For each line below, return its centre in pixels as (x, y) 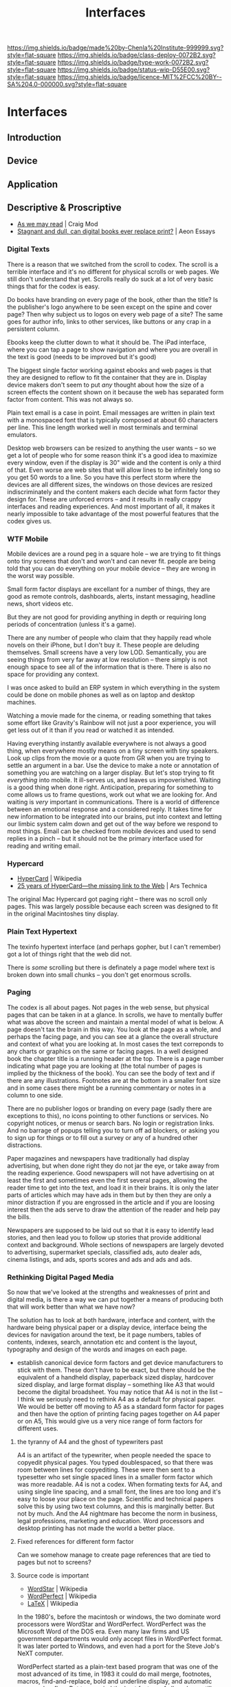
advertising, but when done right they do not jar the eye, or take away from (113, 1165)
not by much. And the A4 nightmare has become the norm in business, (117, 1514)
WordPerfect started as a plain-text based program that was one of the (118, 1667)
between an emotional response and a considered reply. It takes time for (110, 809)
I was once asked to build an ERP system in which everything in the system (113, 687)
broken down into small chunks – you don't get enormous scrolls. (99, 974)
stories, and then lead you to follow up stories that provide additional (104, 1237)
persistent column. (34, 329)
